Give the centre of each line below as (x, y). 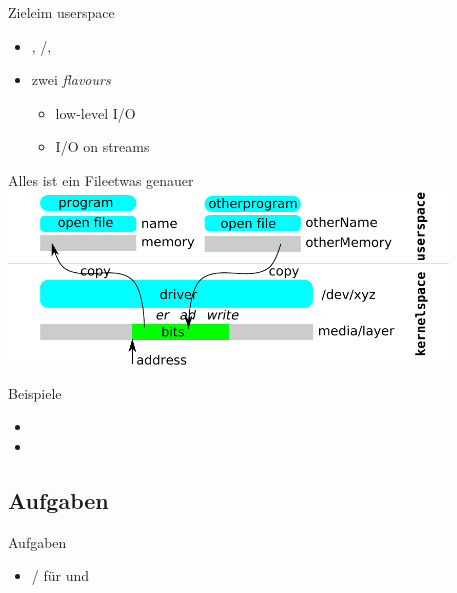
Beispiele (35, 392)
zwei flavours (71, 79)
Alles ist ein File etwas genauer (101, 179)
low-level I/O (95, 112)
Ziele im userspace (61, 12)
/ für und (60, 575)
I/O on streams (102, 146)
